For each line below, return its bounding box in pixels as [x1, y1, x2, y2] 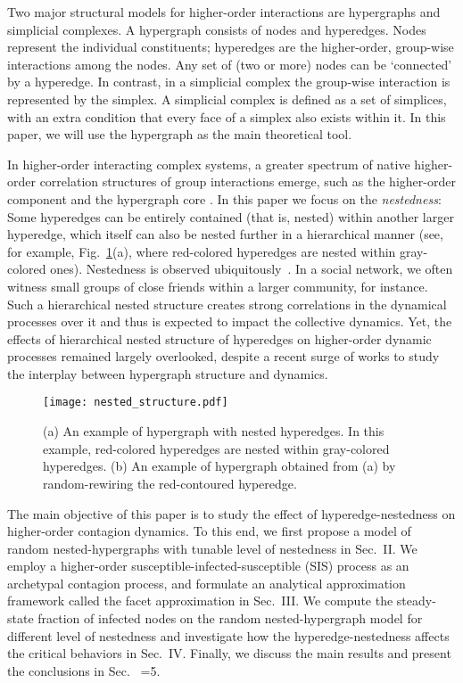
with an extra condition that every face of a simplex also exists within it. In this [7, 107, 446, 126]
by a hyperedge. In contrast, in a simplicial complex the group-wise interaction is [7, 72, 451, 91]
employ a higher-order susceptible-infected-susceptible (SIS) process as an [7, 556, 409, 575]
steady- [396, 591, 436, 610]
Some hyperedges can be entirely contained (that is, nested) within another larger [7, 207, 454, 226]
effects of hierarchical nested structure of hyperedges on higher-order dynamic [7, 329, 432, 348]
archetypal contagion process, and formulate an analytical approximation [7, 573, 406, 592]
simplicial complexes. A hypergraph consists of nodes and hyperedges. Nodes [7, 20, 426, 38]
